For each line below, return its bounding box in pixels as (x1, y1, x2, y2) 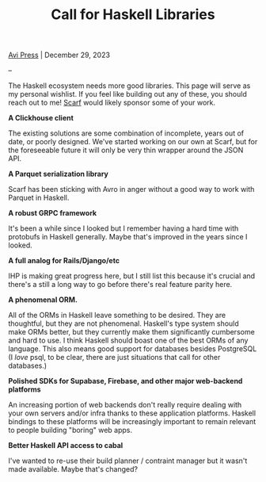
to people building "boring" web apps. (8, 426, 133, 435)
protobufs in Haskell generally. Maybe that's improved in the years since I (8, 232, 248, 242)
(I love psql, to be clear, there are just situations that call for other (8, 353, 221, 362)
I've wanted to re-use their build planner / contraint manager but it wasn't (8, 456, 248, 465)
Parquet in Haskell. (8, 193, 70, 203)
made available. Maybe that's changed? (8, 465, 139, 474)
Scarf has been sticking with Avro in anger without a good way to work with (8, 185, 255, 194)
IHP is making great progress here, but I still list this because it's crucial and (8, 271, 256, 281)
